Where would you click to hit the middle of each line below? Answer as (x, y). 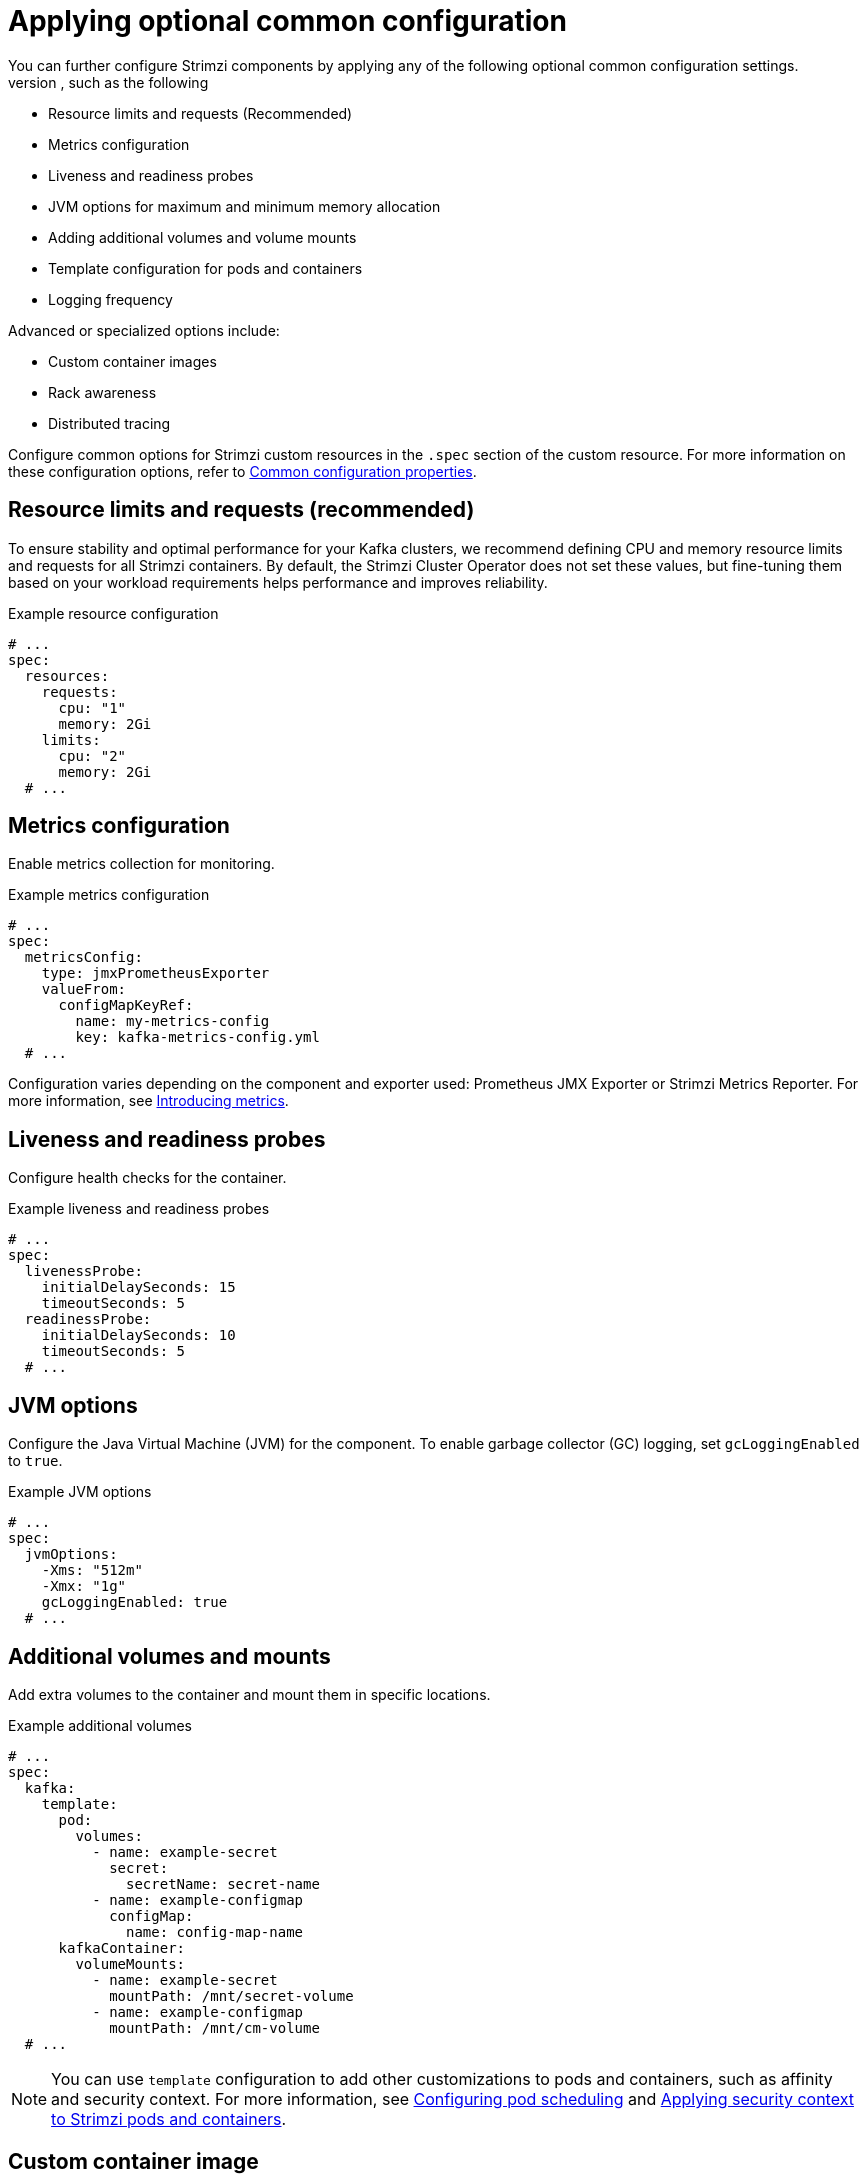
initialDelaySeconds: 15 (138, 1287)
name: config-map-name (215, 1931)
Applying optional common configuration (287, 21)
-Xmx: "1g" (84, 1586)
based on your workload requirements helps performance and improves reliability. (278, 582)
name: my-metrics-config (172, 1021)
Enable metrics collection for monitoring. (141, 864)
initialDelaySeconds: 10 (138, 1335)
